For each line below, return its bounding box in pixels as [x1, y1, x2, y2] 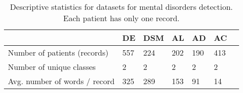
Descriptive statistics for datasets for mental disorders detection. [10, 1, 233, 12]
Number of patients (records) [8, 47, 109, 58]
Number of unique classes [8, 61, 96, 72]
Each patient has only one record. [63, 12, 180, 24]
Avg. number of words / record [8, 75, 115, 87]
